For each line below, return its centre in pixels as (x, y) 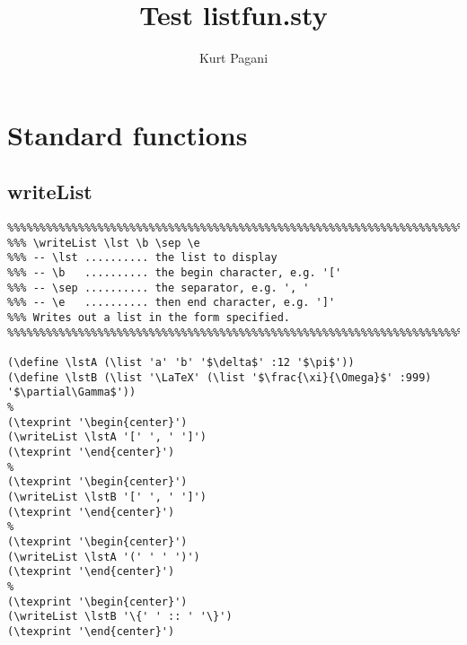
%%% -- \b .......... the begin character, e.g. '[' (175, 273)
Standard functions (128, 134)
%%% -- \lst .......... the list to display (142, 258)
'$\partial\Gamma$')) (72, 392)
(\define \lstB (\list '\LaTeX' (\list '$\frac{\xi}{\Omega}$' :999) (220, 377)
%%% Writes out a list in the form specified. (149, 318)
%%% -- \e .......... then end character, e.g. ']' (172, 303)
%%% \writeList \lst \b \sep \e (104, 243)
